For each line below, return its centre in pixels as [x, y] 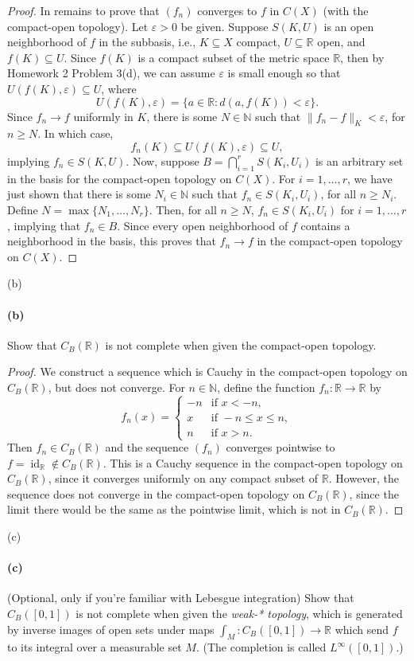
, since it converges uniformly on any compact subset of [183, 478]
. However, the [364, 478]
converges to [227, 10]
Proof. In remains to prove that [83, 10]
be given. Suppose [224, 26]
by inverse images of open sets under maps [111, 629]
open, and [341, 42]
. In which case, [75, 133]
